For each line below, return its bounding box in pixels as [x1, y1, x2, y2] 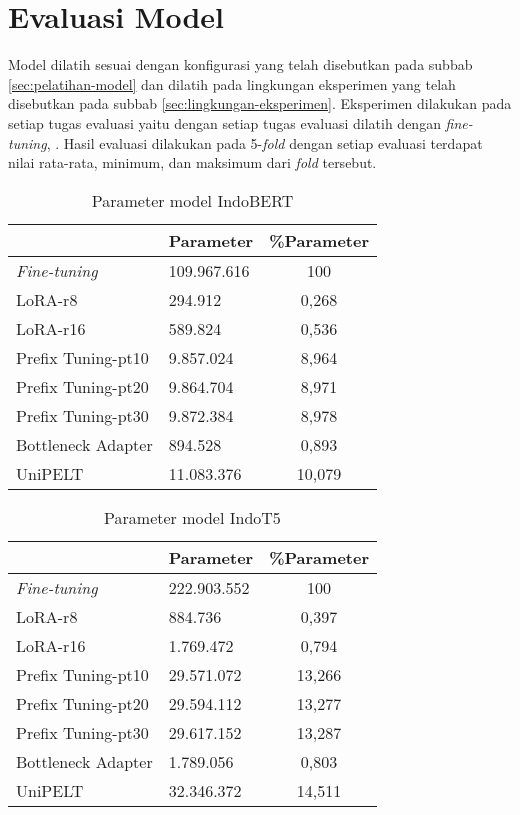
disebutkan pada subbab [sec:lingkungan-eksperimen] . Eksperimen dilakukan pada [8, 93, 512, 114]
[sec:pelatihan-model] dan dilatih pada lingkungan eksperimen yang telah [8, 73, 456, 94]
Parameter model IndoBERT [91, 188, 294, 212]
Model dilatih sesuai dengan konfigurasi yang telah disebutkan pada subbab [8, 54, 473, 75]
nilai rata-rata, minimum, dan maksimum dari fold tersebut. [8, 152, 377, 173]
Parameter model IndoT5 [104, 505, 281, 529]
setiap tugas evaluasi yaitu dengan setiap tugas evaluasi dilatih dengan [8, 112, 441, 133]
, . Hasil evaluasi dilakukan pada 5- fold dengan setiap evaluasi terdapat [46, 132, 483, 153]
